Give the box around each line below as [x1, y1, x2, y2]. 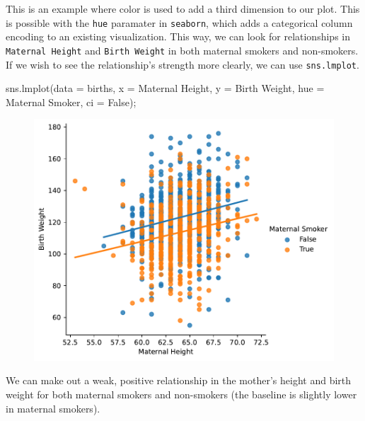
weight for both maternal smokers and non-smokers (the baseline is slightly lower [6, 386, 357, 401]
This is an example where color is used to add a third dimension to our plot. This [6, 1, 360, 16]
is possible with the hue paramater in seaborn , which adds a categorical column [6, 15, 353, 30]
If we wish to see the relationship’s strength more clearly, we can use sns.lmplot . [6, 57, 359, 71]
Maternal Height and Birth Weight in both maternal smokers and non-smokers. [6, 42, 359, 57]
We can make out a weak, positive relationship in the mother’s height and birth [6, 373, 352, 388]
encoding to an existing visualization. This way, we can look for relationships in [6, 29, 350, 44]
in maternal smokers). [6, 400, 100, 415]
